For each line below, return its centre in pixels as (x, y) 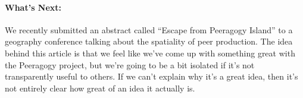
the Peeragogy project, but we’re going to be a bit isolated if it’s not (130, 64)
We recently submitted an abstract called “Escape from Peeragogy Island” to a (149, 29)
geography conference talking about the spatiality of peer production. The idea (149, 41)
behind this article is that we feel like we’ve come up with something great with (150, 53)
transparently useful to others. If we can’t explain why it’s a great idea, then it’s (151, 76)
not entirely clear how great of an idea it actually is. (100, 88)
